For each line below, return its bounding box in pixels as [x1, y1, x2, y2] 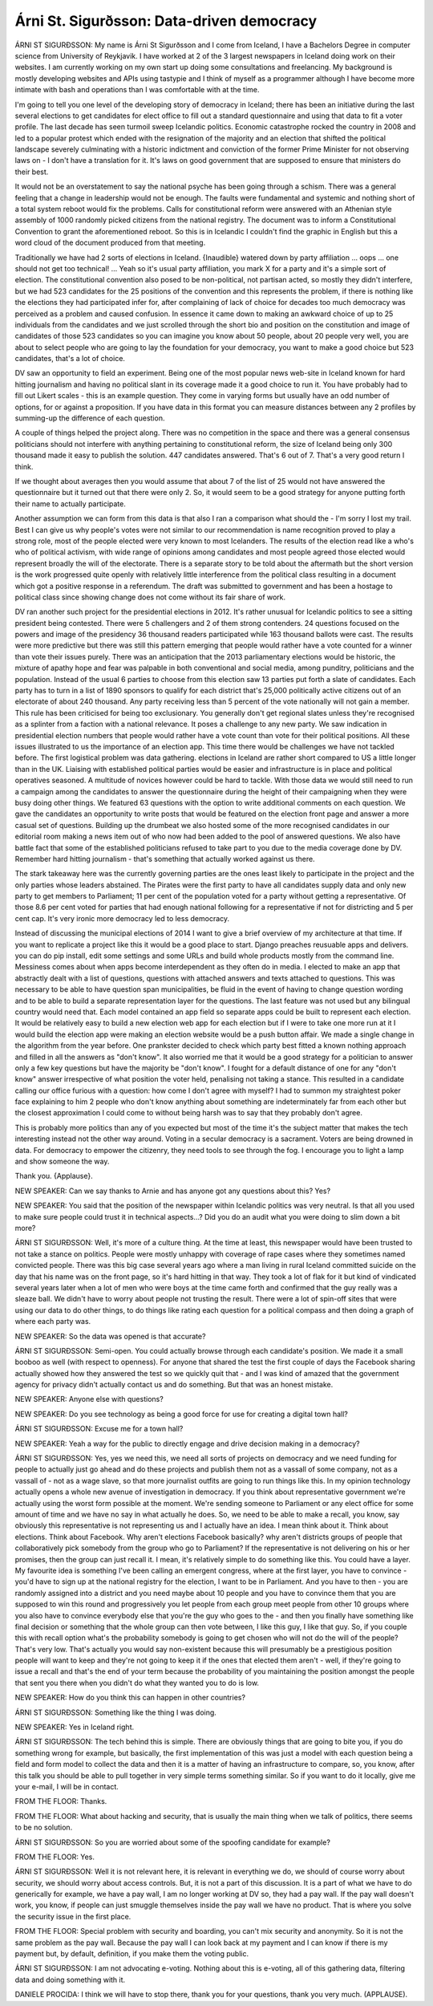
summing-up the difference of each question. [14, 413, 165, 423]
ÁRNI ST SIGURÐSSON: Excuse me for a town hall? [14, 1424, 184, 1434]
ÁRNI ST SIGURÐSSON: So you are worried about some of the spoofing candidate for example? [14, 1837, 330, 1847]
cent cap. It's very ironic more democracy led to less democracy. [14, 913, 230, 923]
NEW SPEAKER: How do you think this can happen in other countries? [14, 1693, 246, 1703]
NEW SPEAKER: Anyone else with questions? [14, 1395, 164, 1404]
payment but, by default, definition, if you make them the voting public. [14, 1949, 249, 1959]
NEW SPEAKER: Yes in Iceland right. [14, 1722, 135, 1732]
